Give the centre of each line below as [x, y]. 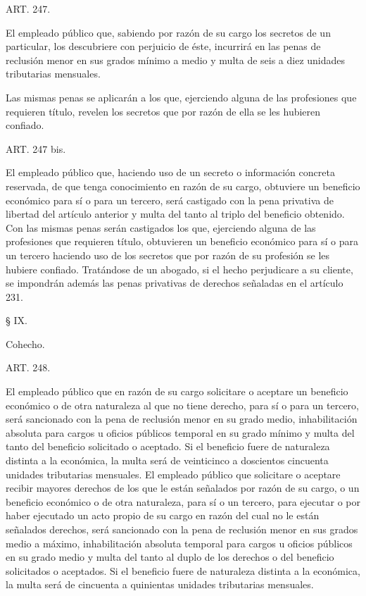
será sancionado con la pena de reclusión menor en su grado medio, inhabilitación [182, 419]
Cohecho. [25, 343]
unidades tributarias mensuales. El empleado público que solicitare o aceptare [173, 474]
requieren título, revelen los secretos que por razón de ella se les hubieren [163, 111]
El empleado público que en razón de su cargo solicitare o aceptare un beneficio [177, 391]
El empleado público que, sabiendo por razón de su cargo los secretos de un [168, 32]
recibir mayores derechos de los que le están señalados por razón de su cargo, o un [183, 488]
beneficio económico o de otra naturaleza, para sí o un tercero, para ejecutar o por [183, 501]
